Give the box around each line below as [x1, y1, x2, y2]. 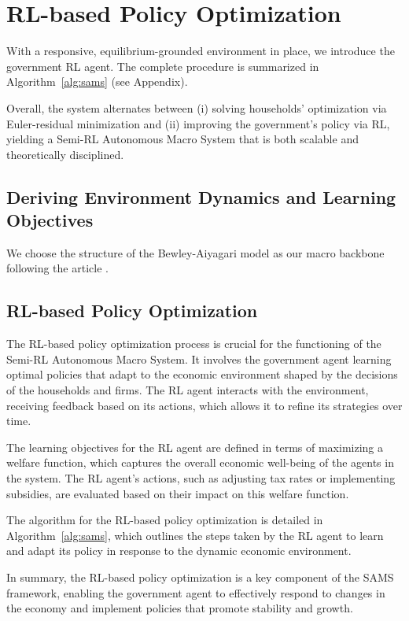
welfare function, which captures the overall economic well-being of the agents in [6, 454, 394, 471]
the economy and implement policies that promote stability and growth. [6, 600, 353, 616]
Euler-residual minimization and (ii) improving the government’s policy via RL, [6, 115, 390, 131]
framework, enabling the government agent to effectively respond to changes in [6, 584, 385, 601]
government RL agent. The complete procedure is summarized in [6, 57, 319, 74]
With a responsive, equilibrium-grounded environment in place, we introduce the [6, 43, 395, 59]
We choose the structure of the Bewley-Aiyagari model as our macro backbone [6, 244, 385, 261]
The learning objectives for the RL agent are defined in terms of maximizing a [6, 438, 384, 455]
